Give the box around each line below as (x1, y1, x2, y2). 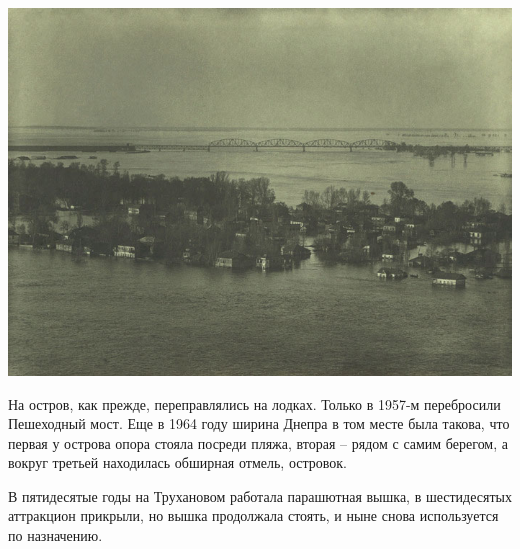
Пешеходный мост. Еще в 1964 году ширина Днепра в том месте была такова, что (8, 413, 510, 434)
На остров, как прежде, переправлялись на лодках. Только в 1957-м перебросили (8, 393, 501, 414)
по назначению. (8, 525, 103, 546)
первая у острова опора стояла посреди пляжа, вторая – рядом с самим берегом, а (8, 432, 508, 453)
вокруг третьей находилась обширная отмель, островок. (8, 452, 347, 473)
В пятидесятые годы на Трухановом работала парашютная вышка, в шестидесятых (8, 485, 512, 506)
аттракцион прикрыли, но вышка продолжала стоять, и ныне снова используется (8, 505, 499, 526)
